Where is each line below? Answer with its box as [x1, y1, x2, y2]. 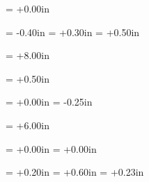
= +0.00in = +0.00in [6, 141, 97, 156]
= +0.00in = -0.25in [6, 94, 93, 109]
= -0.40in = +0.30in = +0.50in [6, 24, 140, 39]
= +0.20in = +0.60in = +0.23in [6, 165, 144, 179]
